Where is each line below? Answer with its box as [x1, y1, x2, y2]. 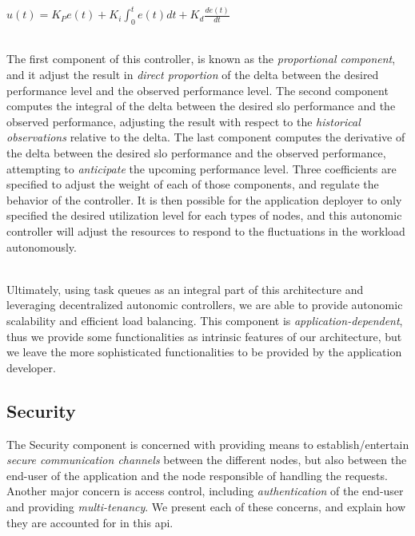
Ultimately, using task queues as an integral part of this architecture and [6, 280, 364, 297]
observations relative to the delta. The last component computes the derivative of [6, 129, 405, 145]
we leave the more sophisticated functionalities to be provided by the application [6, 343, 402, 360]
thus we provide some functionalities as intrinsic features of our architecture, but [6, 328, 402, 344]
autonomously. [6, 238, 77, 255]
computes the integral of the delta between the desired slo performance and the [6, 97, 396, 114]
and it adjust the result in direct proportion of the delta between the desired [6, 66, 379, 83]
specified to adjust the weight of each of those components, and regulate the [6, 176, 379, 193]
